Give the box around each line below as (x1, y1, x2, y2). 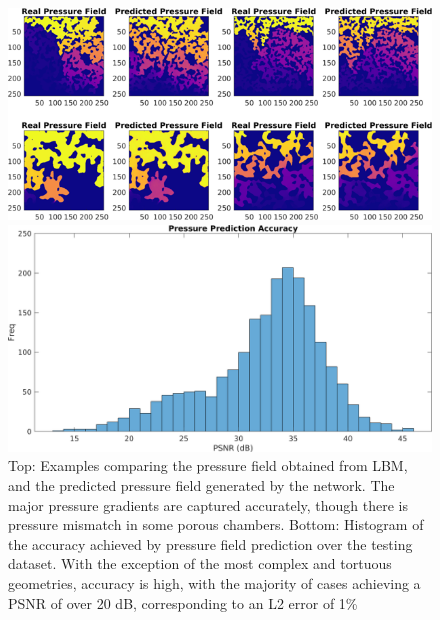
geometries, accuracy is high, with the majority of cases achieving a (8, 572, 421, 593)
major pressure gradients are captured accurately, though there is (8, 494, 409, 515)
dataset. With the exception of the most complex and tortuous (8, 553, 392, 574)
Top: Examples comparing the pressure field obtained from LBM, (8, 455, 408, 476)
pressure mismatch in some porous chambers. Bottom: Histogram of (8, 514, 424, 535)
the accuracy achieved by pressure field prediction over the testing (8, 533, 413, 554)
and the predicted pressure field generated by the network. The (8, 475, 395, 496)
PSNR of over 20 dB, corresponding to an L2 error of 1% (8, 592, 358, 613)
